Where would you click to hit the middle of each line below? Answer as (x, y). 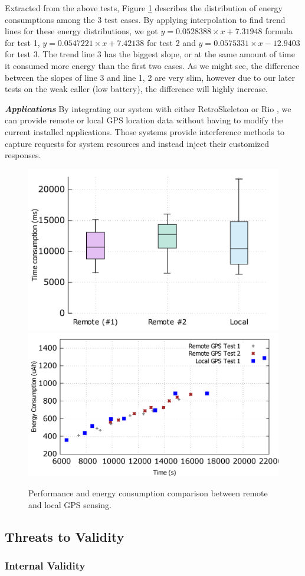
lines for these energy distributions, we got (81, 31)
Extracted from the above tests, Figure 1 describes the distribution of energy (144, 8)
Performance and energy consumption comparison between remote (148, 493)
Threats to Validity (65, 536)
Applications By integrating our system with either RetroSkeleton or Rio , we (148, 108)
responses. (23, 155)
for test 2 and (171, 42)
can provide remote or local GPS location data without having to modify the (144, 120)
